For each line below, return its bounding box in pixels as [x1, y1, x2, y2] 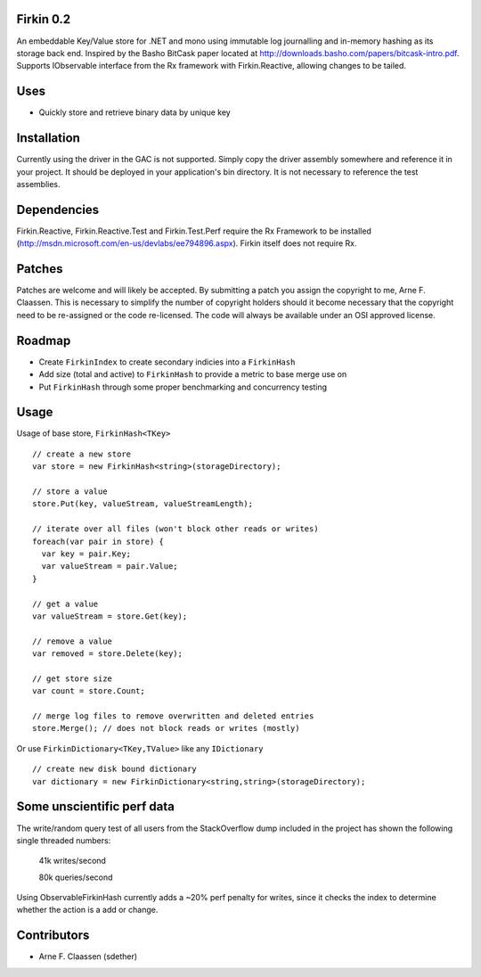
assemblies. [16, 178, 61, 189]
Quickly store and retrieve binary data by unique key [38, 107, 231, 118]
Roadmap [16, 333, 71, 348]
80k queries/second [38, 872, 113, 883]
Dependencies [16, 201, 100, 218]
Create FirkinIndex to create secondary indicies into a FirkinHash [38, 357, 296, 367]
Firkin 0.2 [16, 12, 71, 27]
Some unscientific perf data [16, 799, 175, 815]
